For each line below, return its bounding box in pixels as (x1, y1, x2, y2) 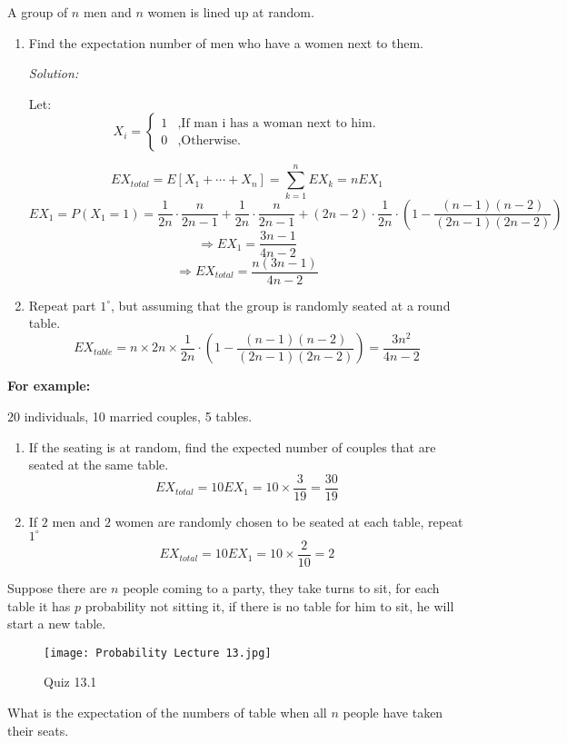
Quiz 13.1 (44, 672, 97, 691)
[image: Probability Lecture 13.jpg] (44, 646, 272, 659)
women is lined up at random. (147, 3, 314, 21)
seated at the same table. (28, 455, 169, 474)
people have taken (343, 702, 443, 721)
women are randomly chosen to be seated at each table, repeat (114, 511, 463, 530)
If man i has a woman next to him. (181, 116, 376, 130)
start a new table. (7, 614, 106, 633)
